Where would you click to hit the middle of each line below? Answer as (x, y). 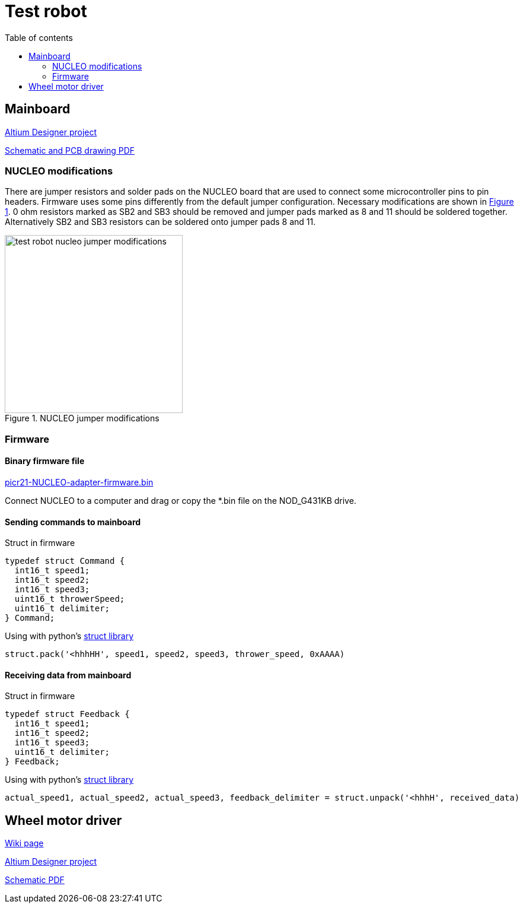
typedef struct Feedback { (67, 714)
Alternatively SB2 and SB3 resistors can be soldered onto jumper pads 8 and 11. (160, 222)
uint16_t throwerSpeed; (70, 599)
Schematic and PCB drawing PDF (70, 150)
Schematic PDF (35, 880)
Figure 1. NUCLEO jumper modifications (82, 418)
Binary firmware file (45, 461)
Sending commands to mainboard (73, 522)
